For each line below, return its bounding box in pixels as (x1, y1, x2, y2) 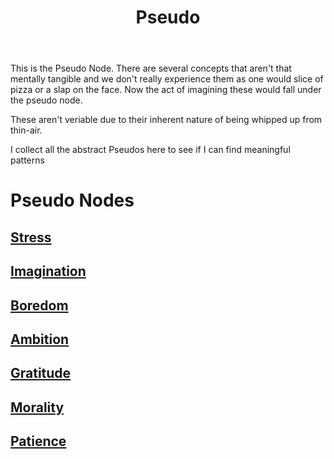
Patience (10, 433, 67, 450)
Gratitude (10, 365, 72, 382)
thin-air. (10, 124, 43, 136)
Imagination (10, 263, 87, 280)
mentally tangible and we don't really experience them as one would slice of (10, 73, 324, 85)
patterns (10, 154, 45, 166)
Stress (10, 229, 52, 246)
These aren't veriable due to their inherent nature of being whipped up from (10, 114, 323, 126)
